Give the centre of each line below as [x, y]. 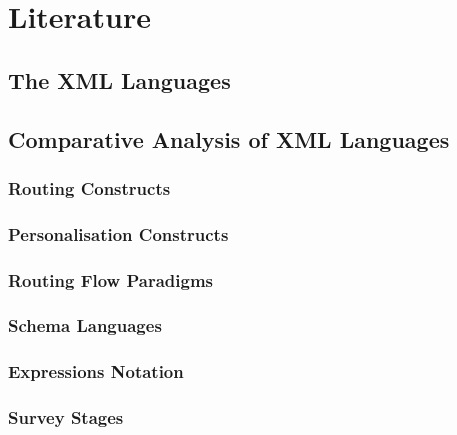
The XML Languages [119, 79]
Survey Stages [66, 417]
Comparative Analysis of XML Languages [229, 138]
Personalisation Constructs [118, 233]
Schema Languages [85, 325]
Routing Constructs [89, 187]
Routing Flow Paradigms [110, 279]
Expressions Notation [96, 371]
